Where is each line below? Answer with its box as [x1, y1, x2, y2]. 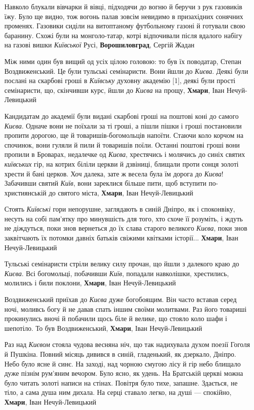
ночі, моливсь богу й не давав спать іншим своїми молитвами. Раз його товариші [4, 303, 247, 314]
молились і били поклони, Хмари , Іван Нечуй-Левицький [4, 278, 176, 288]
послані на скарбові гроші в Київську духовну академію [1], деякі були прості [4, 75, 235, 86]
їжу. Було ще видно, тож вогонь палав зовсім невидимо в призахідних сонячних [4, 11, 243, 21]
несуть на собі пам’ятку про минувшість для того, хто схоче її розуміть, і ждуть [4, 213, 243, 223]
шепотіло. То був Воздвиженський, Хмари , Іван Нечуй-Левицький [4, 323, 202, 333]
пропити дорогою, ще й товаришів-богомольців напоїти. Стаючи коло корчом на [4, 130, 244, 140]
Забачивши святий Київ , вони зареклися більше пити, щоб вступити [4, 178, 207, 188]
